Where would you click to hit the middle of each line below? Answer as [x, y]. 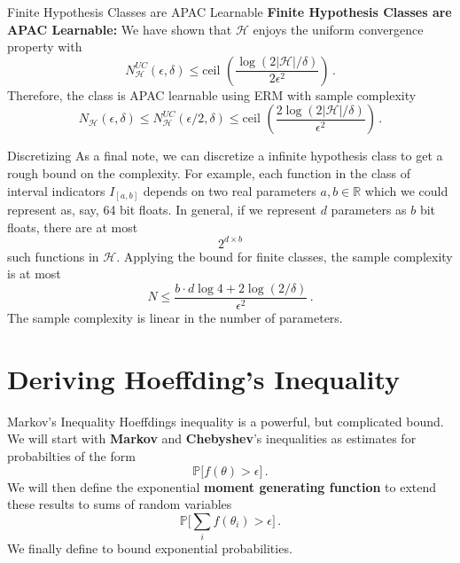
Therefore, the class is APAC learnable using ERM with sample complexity [212, 94]
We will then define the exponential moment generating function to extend [222, 486]
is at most [34, 274]
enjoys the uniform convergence [338, 29]
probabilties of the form [71, 455]
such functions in [53, 256]
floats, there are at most [73, 227]
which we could [406, 190]
